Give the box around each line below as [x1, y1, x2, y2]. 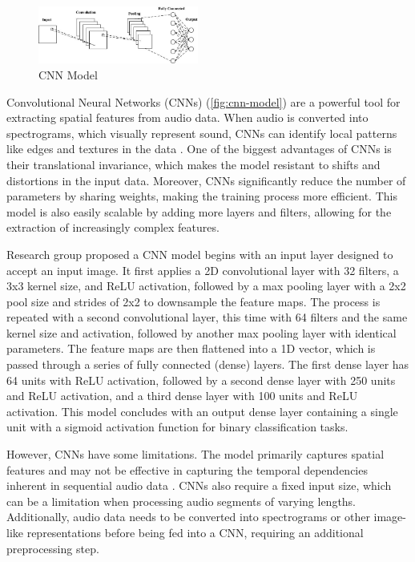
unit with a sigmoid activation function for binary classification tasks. [6, 418, 349, 435]
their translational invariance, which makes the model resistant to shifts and [6, 156, 381, 172]
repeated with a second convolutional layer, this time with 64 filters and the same [6, 309, 408, 325]
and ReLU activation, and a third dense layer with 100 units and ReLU [6, 387, 358, 404]
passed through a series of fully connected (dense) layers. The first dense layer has [6, 356, 409, 373]
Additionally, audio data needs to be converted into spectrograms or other [6, 508, 370, 525]
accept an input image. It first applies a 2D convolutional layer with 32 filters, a [6, 261, 399, 278]
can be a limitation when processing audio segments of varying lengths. [6, 492, 357, 509]
